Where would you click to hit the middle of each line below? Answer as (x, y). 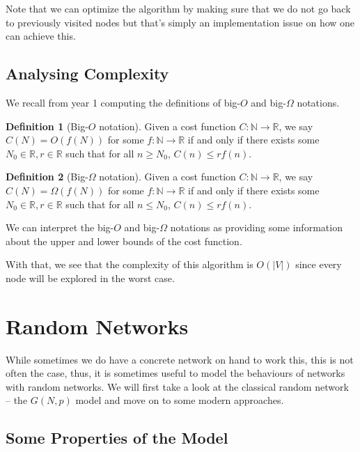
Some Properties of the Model (117, 438)
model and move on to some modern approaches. (180, 400)
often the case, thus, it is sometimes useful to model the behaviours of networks (175, 373)
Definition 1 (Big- (47, 126)
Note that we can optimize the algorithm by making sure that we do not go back (178, 8)
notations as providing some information (256, 227)
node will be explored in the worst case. (90, 278)
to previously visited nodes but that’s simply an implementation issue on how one (180, 22)
